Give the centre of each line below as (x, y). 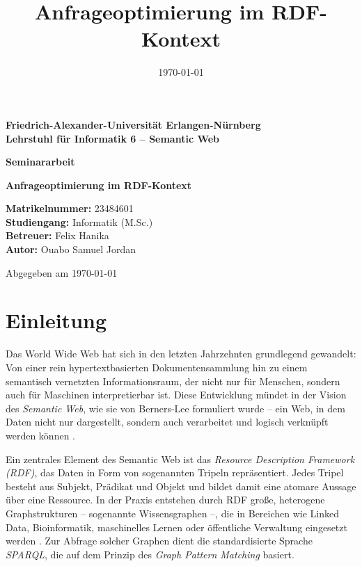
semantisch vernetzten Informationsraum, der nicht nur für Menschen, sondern (173, 381)
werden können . (41, 435)
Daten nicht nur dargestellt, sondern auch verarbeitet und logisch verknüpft (167, 422)
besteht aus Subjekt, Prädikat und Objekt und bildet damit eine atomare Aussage (181, 486)
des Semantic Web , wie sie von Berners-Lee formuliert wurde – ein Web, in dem (175, 408)
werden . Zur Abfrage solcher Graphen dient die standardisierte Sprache (159, 541)
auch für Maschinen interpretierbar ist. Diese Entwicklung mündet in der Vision (176, 395)
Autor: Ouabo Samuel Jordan (71, 249)
